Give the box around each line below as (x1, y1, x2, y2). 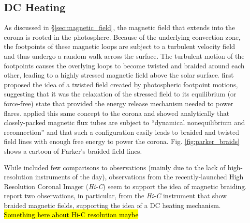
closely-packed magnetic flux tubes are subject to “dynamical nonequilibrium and (4, 117, 245, 127)
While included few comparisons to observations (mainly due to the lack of (4, 162, 226, 172)
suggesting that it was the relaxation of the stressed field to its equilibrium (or (4, 89, 236, 99)
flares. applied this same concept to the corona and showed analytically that (4, 108, 230, 118)
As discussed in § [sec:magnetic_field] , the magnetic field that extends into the (4, 22, 235, 32)
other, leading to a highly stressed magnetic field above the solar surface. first (4, 70, 234, 80)
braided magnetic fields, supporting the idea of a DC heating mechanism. (4, 200, 221, 210)
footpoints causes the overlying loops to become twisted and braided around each (4, 60, 245, 70)
